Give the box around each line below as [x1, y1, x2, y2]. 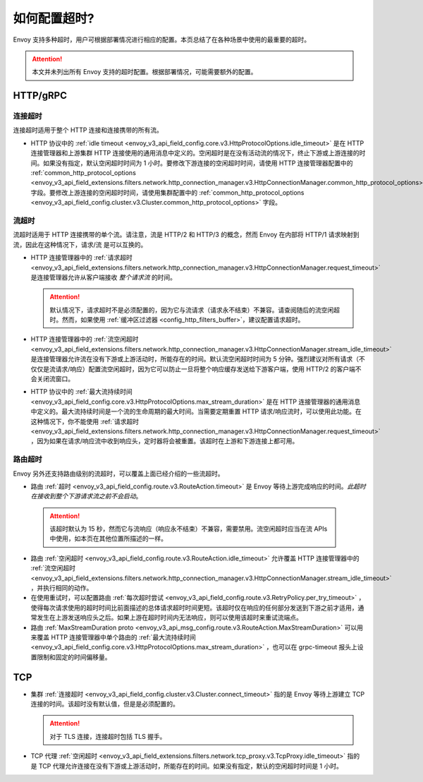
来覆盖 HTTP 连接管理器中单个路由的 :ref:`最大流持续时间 [30, 633, 197, 642]
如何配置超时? [13, 11, 94, 26]
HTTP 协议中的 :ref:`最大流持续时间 [30, 387, 133, 396]
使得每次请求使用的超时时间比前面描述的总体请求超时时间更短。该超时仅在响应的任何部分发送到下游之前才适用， [30, 603, 358, 612]
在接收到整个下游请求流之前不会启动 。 [30, 492, 142, 500]
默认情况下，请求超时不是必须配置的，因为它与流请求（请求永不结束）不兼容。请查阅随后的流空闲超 [49, 306, 340, 314]
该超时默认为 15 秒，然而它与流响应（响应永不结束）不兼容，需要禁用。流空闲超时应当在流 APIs [49, 524, 328, 533]
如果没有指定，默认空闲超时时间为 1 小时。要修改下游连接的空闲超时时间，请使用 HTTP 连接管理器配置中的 [42, 159, 353, 167]
